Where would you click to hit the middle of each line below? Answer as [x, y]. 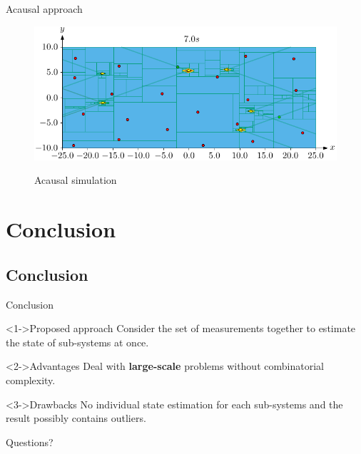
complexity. [31, 380]
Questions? [30, 442]
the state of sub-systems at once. [77, 342]
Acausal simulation [76, 180]
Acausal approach [44, 9]
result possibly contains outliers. [76, 418]
